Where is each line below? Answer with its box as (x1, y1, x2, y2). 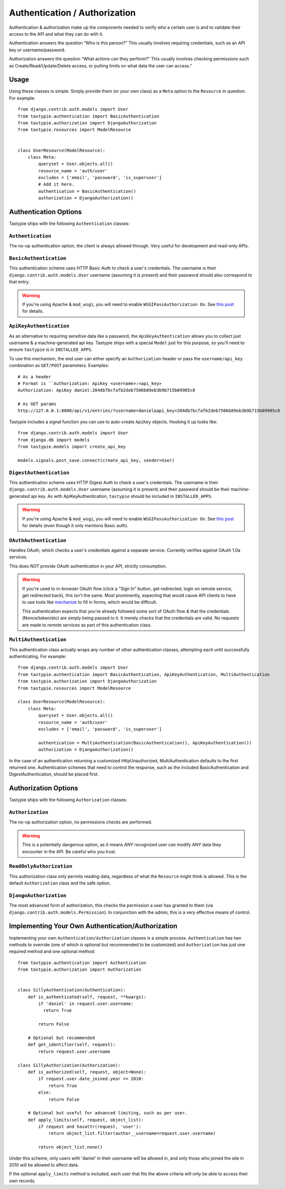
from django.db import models (18, 437, 90, 443)
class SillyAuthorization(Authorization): (18, 1062, 121, 1068)
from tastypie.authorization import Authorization (18, 967, 142, 972)
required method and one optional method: (9, 948, 95, 954)
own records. (9, 1178, 36, 1184)
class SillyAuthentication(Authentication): (18, 987, 126, 993)
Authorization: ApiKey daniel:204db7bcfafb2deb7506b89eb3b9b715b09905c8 (18, 388, 195, 393)
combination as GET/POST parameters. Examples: (9, 363, 109, 369)
